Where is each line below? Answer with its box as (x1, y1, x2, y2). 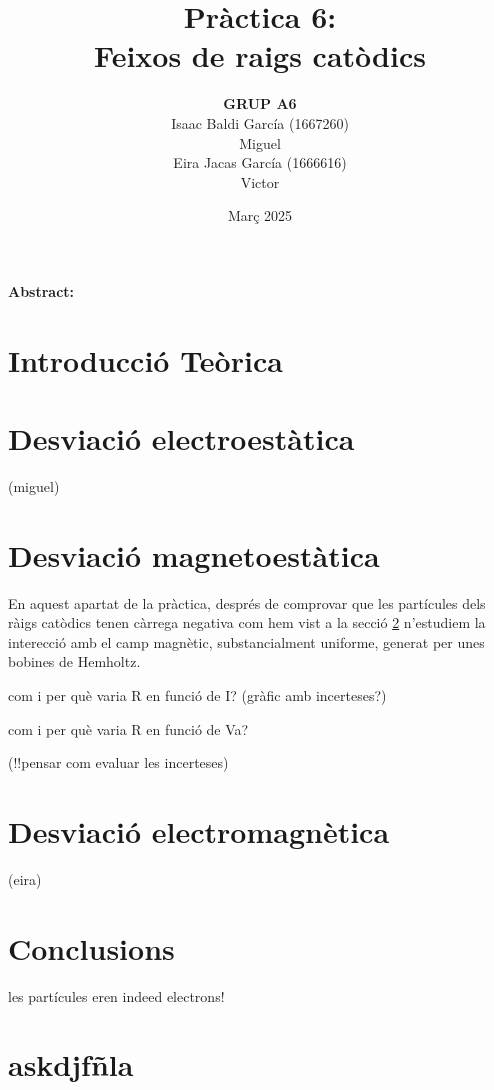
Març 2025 (227, 205, 293, 226)
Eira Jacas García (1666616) (173, 152, 347, 173)
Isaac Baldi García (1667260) (171, 112, 349, 133)
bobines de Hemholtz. (8, 651, 141, 672)
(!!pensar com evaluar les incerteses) (8, 752, 229, 773)
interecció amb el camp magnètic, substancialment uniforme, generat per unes (8, 631, 485, 652)
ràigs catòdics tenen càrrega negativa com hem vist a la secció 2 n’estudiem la (8, 612, 486, 633)
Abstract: (8, 280, 75, 301)
